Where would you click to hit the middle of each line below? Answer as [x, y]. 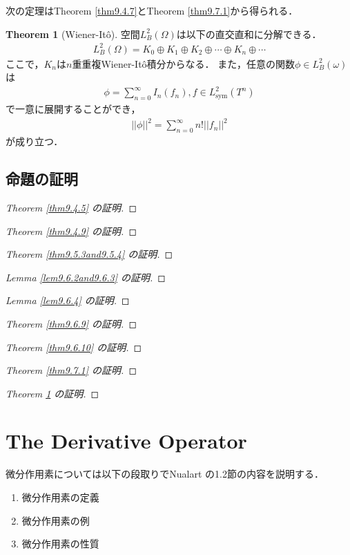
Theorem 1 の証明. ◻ [52, 393]
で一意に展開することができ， [73, 109]
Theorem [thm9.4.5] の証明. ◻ [71, 207]
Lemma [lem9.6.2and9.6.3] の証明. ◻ [86, 277]
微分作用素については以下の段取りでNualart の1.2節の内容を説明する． [165, 474]
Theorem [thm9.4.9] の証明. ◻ [71, 231]
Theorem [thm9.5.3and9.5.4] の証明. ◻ [89, 254]
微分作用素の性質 [60, 544]
